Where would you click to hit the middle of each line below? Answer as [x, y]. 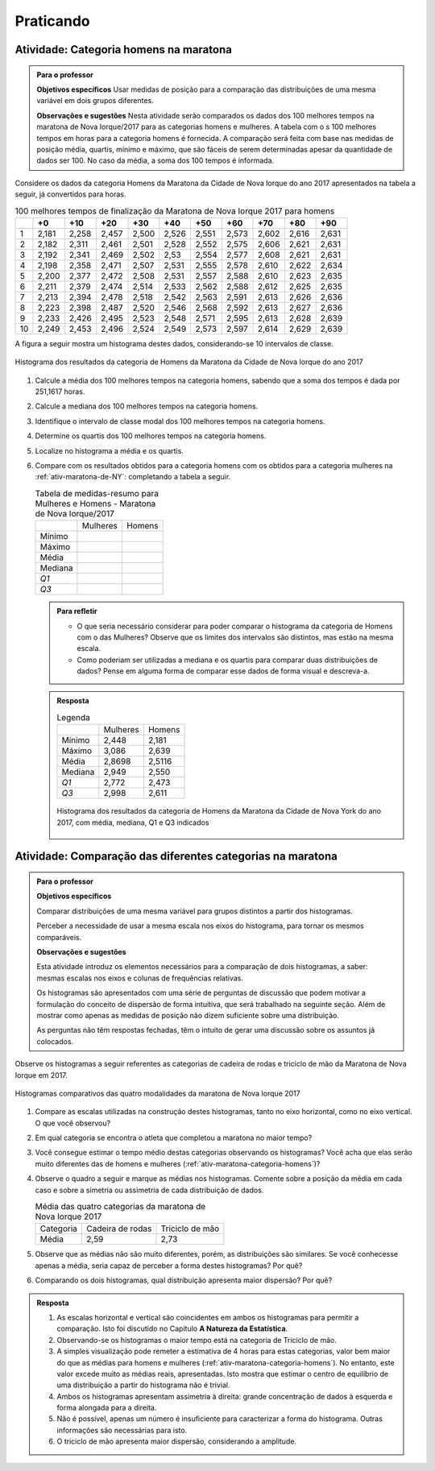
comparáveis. [59, 937]
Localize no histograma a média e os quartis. [110, 450]
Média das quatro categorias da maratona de [120, 1207]
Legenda [73, 718]
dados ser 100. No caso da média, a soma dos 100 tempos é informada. [155, 160]
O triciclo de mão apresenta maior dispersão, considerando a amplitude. [177, 1441]
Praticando [52, 21]
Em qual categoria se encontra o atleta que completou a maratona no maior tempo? [174, 1138]
